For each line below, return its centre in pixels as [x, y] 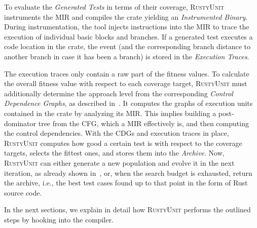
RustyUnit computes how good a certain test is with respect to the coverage [123, 143]
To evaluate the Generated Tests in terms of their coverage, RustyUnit [114, 7]
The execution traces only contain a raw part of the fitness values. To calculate [127, 73]
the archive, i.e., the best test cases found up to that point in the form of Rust [126, 183]
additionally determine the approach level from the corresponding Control [119, 93]
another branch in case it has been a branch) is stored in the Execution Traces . [127, 56]
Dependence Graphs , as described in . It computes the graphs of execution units [128, 103]
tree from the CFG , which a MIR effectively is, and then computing [143, 123]
